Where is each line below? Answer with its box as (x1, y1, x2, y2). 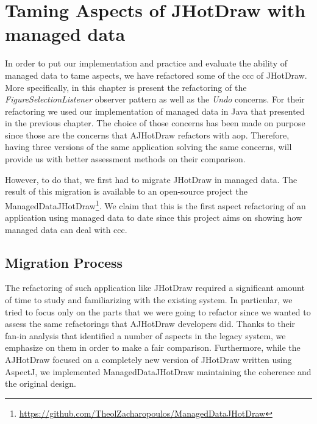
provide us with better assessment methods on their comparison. (5, 153, 246, 165)
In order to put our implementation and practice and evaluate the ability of (5, 57, 287, 70)
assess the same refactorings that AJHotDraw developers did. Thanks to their (5, 317, 296, 330)
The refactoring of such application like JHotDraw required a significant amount (5, 281, 305, 294)
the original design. (5, 377, 76, 390)
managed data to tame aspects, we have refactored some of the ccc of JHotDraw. (5, 68, 307, 81)
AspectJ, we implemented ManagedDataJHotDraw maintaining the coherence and (5, 365, 312, 378)
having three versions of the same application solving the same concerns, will (5, 140, 292, 153)
